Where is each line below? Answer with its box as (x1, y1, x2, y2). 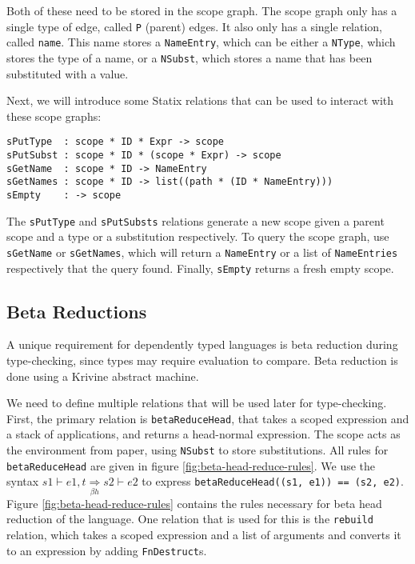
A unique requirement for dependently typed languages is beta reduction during (6, 336, 398, 353)
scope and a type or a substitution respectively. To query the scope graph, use (6, 228, 389, 245)
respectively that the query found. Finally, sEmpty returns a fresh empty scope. (6, 259, 394, 276)
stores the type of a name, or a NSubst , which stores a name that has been (6, 49, 373, 66)
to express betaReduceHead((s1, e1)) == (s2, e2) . (142, 473, 404, 490)
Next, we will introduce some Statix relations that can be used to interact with (6, 92, 394, 109)
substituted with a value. (6, 65, 129, 82)
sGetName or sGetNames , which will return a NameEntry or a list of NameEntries (6, 243, 398, 260)
